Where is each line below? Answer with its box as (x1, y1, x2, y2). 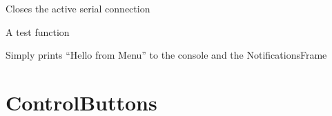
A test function (6, 24, 70, 39)
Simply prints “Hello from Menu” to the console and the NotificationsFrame (6, 48, 327, 62)
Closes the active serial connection (6, 1, 150, 15)
